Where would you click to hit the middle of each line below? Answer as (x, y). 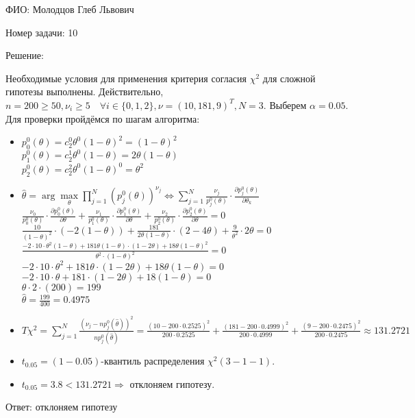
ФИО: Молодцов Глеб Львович (70, 9)
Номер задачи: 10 (42, 32)
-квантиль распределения (153, 361)
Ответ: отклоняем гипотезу (62, 407)
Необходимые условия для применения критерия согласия (126, 78)
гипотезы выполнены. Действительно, (85, 91)
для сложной (289, 78)
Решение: (25, 55)
